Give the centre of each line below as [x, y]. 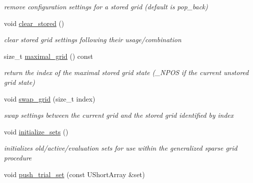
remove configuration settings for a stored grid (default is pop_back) [106, 6]
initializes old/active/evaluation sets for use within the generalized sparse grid [121, 148]
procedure [18, 157]
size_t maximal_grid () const [49, 56]
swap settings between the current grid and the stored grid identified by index [119, 115]
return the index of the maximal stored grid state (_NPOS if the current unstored [126, 72]
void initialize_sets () [36, 131]
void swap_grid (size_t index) [50, 98]
